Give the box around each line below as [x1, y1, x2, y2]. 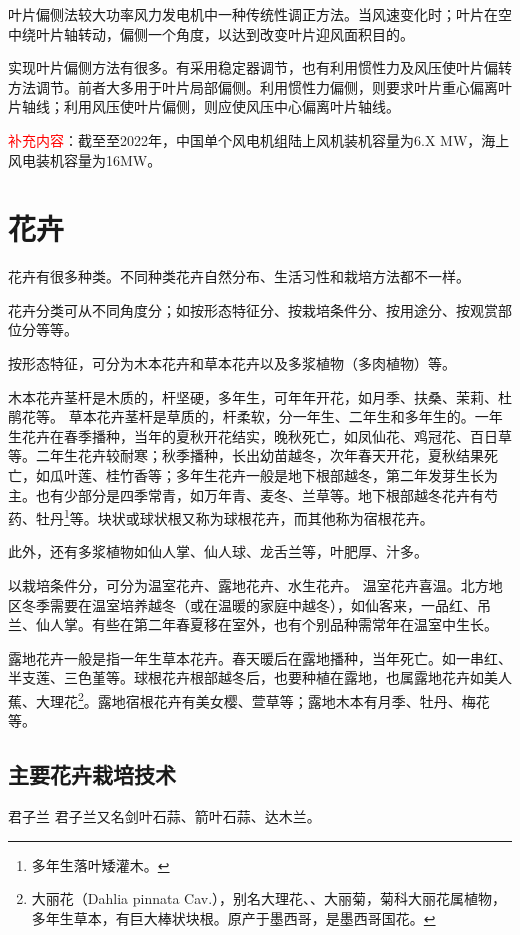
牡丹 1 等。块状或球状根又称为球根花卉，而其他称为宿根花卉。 [35, 505, 434, 528]
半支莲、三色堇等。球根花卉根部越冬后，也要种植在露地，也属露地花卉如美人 [8, 667, 512, 688]
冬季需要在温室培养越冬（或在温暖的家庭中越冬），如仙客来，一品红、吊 [21, 594, 491, 615]
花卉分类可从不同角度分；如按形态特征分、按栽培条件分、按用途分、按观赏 [8, 299, 498, 320]
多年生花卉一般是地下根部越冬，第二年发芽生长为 [175, 465, 498, 486]
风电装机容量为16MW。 [8, 149, 162, 170]
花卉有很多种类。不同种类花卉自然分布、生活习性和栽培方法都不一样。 [8, 266, 470, 287]
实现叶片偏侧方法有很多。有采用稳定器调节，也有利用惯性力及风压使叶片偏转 [8, 57, 512, 78]
